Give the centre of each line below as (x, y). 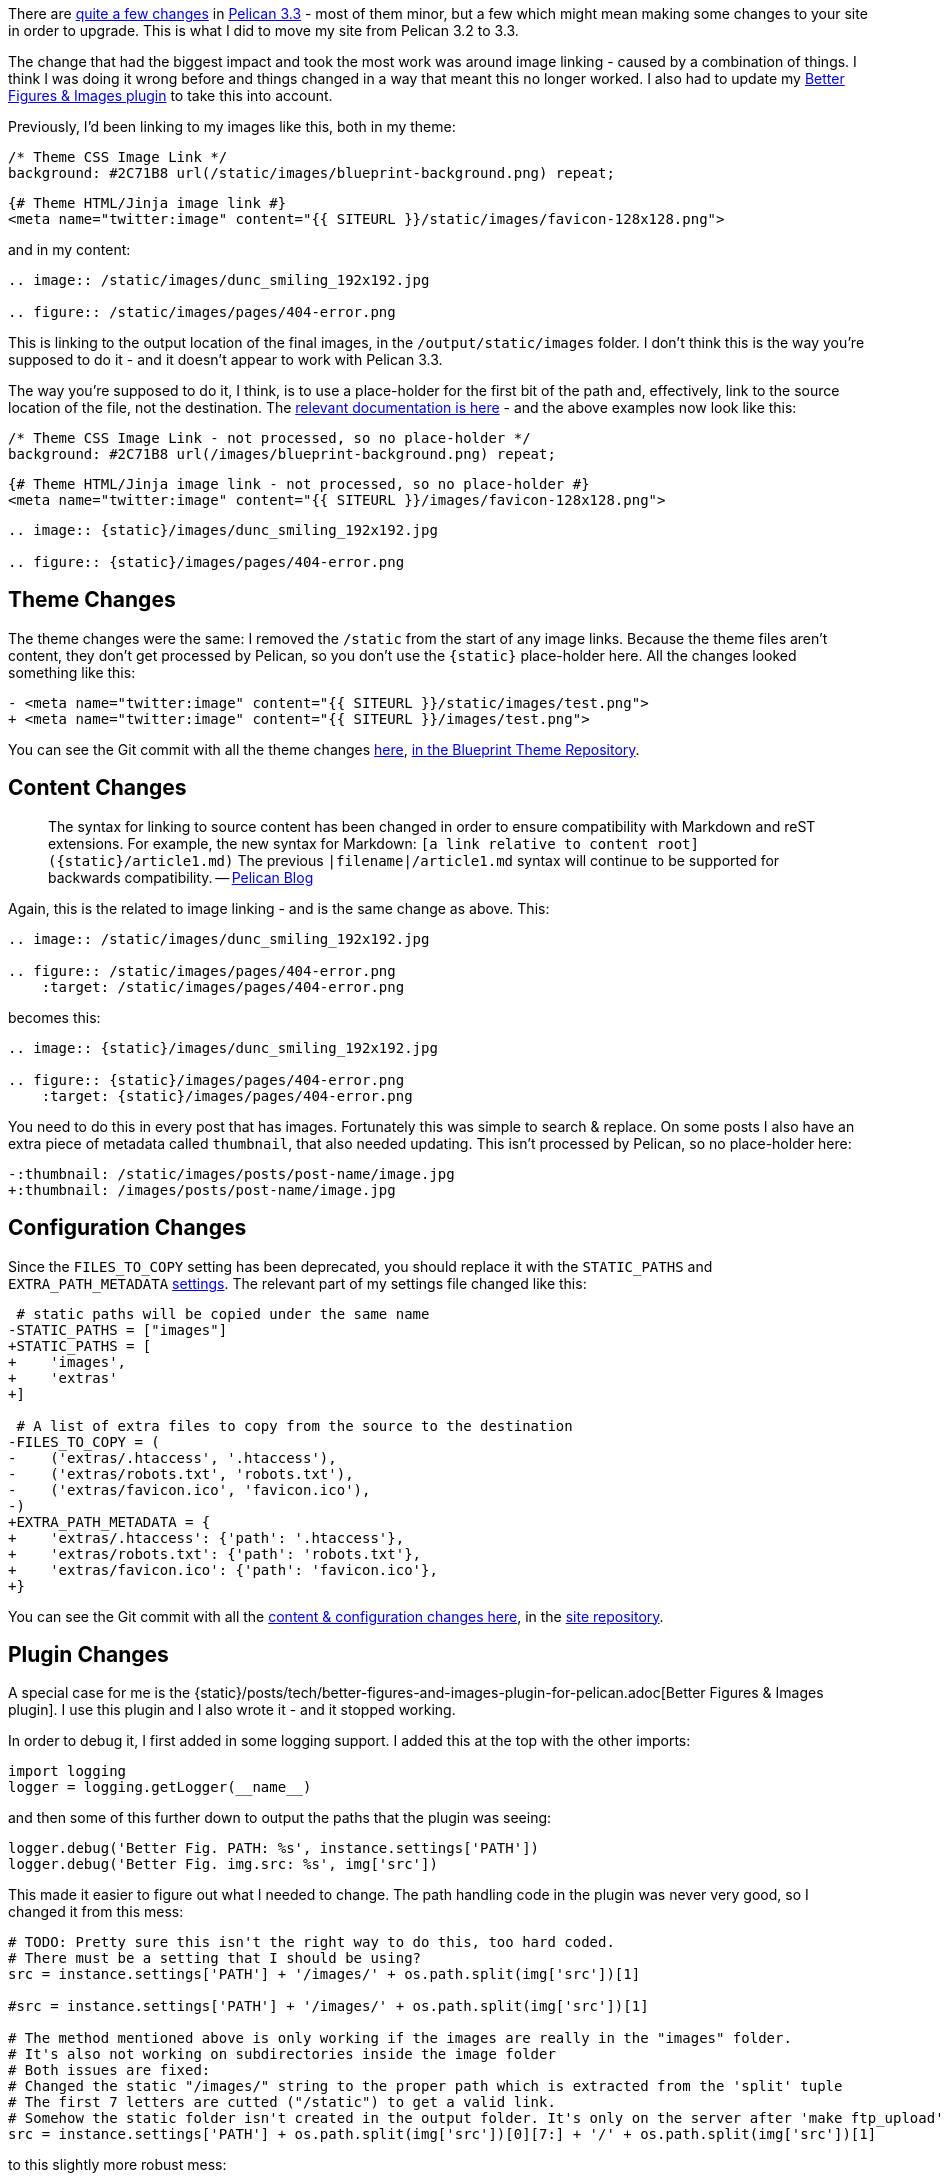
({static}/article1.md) (141, 860)
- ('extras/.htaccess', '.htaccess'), (172, 1457)
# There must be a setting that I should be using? (215, 1958)
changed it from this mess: (96, 1912)
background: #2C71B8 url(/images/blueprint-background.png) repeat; (282, 454)
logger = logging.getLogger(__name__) (160, 1787)
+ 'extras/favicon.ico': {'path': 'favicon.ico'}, (223, 1569)
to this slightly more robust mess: (117, 2165)
